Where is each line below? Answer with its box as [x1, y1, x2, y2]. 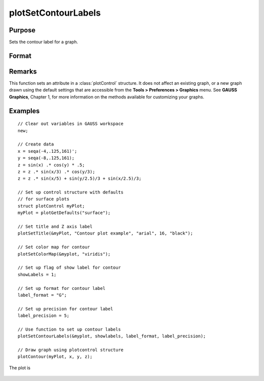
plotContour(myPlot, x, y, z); [18, 354, 93, 359]
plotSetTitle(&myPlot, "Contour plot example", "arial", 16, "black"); [18, 231, 193, 236]
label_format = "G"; [18, 292, 67, 298]
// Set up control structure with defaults [18, 190, 124, 195]
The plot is [9, 365, 31, 371]
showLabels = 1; [18, 272, 57, 277]
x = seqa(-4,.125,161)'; [18, 148, 77, 154]
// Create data [18, 142, 54, 147]
